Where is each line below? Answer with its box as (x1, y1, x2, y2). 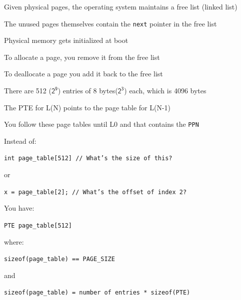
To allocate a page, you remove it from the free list (4, 51, 160, 62)
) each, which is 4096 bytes (124, 85, 206, 96)
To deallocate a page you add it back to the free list (4, 68, 163, 79)
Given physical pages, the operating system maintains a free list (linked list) (4, 1, 237, 11)
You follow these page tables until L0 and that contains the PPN (4, 119, 199, 129)
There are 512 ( (4, 85, 51, 96)
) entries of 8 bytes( (57, 85, 118, 96)
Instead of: (4, 135, 36, 146)
